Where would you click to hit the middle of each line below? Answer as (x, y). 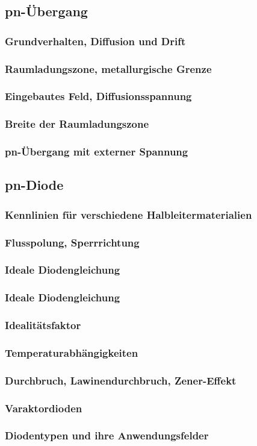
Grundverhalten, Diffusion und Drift (95, 41)
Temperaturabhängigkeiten (72, 352)
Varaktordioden (44, 408)
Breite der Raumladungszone (77, 124)
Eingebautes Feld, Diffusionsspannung (98, 96)
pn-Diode (34, 185)
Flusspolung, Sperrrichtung (72, 242)
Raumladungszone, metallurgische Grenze (108, 68)
